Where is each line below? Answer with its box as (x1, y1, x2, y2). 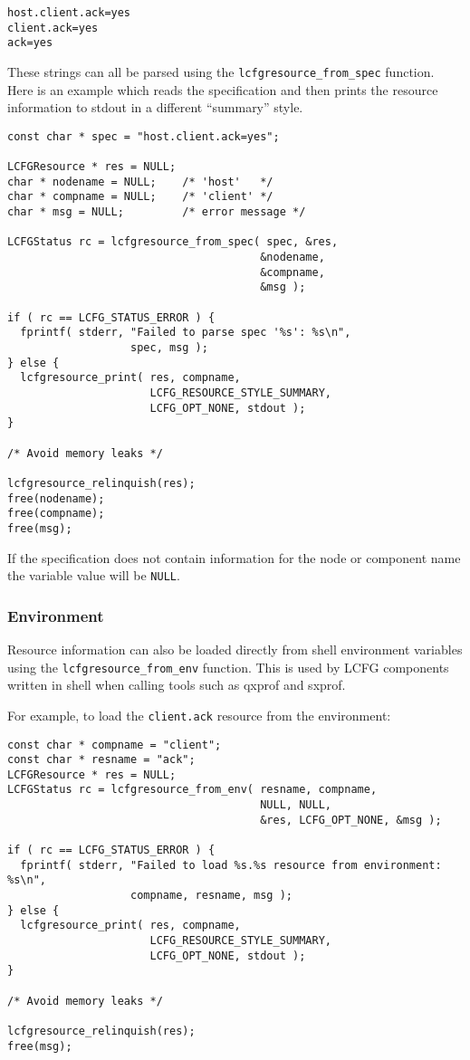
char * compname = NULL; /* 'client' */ (7, 190, 273, 204)
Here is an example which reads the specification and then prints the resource (7, 80, 438, 99)
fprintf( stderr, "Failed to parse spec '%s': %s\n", (20, 326, 351, 339)
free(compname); (7, 507, 105, 520)
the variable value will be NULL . (7, 566, 180, 585)
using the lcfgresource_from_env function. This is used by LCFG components (7, 657, 449, 676)
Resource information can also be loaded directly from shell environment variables (7, 640, 463, 658)
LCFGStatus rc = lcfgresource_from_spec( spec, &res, (7, 235, 339, 249)
